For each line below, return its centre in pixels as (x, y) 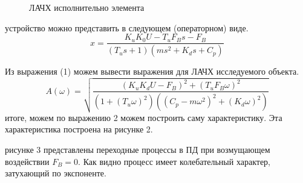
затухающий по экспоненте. (56, 173)
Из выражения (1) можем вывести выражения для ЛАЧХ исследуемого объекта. (152, 71)
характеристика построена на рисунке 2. (79, 129)
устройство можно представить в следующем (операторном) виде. (127, 27)
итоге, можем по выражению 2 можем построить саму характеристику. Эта (144, 117)
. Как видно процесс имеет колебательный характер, (174, 161)
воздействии (27, 161)
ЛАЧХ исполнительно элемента (87, 7)
